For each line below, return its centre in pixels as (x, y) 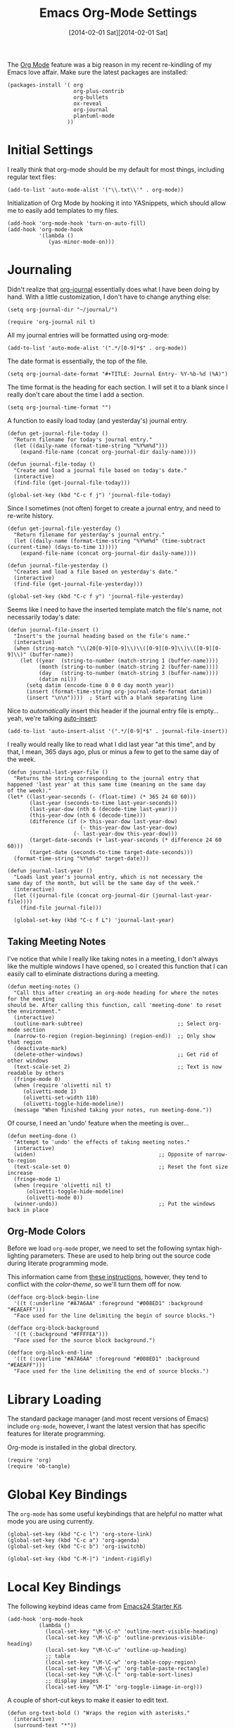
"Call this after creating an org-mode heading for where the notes (116, 993)
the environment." (34, 1011)
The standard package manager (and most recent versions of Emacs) (108, 1419)
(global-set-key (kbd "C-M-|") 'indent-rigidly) (80, 1559)
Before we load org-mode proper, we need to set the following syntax (106, 1248)
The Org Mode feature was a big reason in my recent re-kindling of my (110, 64)
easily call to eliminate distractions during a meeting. (83, 973)
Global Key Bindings (68, 1494)
